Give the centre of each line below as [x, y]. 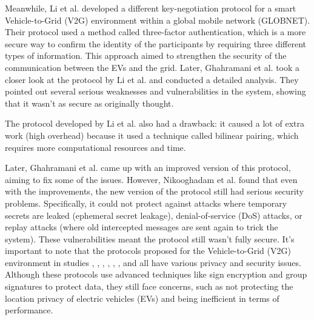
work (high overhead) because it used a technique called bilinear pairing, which [152, 135]
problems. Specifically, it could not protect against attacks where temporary [146, 203]
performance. [29, 310]
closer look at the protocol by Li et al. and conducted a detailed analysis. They [152, 79]
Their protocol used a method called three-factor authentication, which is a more [155, 32]
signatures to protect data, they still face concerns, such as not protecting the [149, 286]
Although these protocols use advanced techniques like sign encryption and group [156, 274]
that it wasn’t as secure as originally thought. [89, 103]
